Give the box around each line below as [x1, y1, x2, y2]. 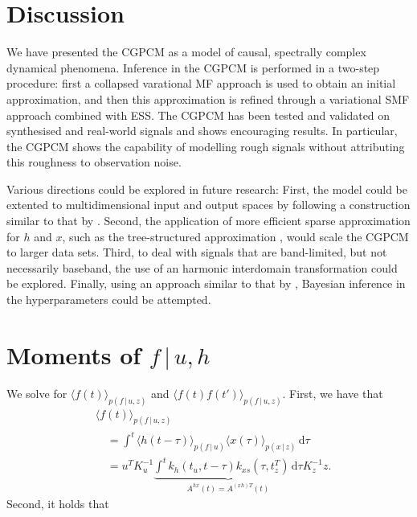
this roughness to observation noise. [6, 154, 182, 170]
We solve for [6, 384, 67, 401]
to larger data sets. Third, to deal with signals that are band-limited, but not [6, 244, 387, 261]
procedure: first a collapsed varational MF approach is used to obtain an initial [6, 75, 396, 92]
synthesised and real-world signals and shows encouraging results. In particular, [6, 122, 398, 139]
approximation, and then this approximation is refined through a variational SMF [6, 90, 410, 107]
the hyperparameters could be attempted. [6, 291, 211, 308]
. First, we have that [282, 384, 383, 401]
